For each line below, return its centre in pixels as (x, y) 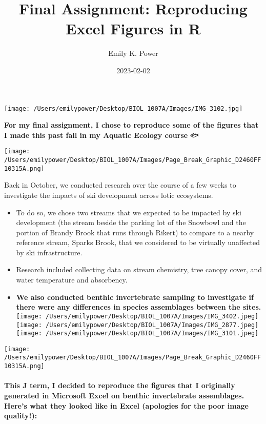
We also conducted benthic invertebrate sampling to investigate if (135, 297)
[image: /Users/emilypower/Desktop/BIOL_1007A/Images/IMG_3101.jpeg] (137, 334)
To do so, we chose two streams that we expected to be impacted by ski (129, 212)
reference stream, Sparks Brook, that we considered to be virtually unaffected (138, 242)
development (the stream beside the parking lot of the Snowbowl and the (131, 222)
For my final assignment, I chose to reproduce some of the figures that (131, 125)
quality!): (21, 416)
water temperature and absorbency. (72, 280)
